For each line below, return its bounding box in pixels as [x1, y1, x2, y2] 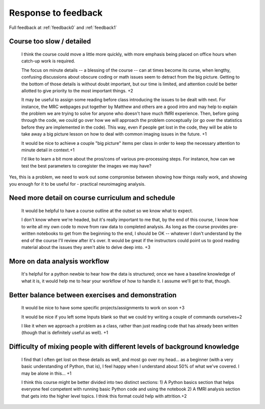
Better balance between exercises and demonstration [9, 291, 177, 299]
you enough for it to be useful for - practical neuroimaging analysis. [9, 181, 146, 187]
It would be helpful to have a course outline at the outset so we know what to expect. [21, 208, 193, 214]
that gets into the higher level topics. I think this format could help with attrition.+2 [21, 393, 187, 399]
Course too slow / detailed [9, 37, 91, 46]
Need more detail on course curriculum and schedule [9, 194, 175, 202]
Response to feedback [9, 7, 103, 18]
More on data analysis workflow [9, 257, 109, 265]
